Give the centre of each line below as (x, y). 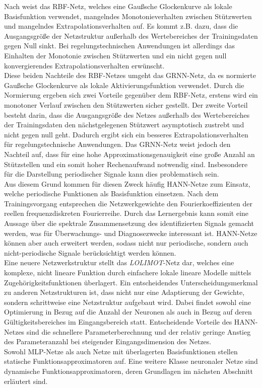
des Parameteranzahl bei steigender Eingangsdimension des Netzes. (108, 341)
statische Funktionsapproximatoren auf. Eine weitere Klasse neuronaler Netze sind (131, 361)
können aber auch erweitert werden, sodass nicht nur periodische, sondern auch (126, 243)
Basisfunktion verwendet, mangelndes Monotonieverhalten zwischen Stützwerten (128, 16)
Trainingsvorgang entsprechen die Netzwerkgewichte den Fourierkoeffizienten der (128, 203)
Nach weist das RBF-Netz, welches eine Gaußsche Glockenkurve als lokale (118, 6)
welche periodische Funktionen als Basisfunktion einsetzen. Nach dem (111, 193)
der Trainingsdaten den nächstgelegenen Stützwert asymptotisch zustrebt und (124, 125)
